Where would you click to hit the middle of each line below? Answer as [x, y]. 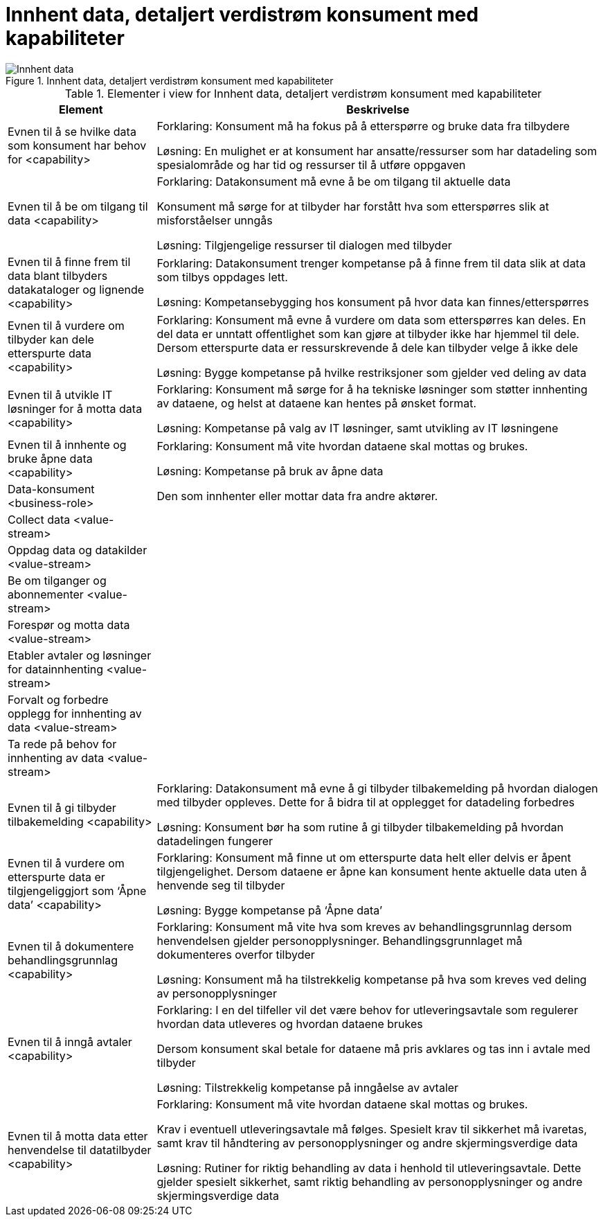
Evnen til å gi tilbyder [62, 807]
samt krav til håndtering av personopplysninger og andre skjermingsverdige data [367, 1143]
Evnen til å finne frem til [69, 262]
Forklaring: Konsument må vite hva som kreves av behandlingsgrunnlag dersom [364, 927]
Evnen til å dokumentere [71, 946]
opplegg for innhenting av [75, 713]
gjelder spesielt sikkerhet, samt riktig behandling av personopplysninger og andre [370, 1181]
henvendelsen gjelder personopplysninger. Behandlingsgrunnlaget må [340, 940]
